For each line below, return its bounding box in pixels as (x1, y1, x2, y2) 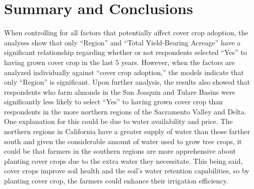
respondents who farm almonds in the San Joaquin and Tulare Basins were (4, 86, 235, 97)
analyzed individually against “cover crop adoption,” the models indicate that (4, 67, 244, 77)
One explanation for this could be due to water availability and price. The (4, 116, 233, 127)
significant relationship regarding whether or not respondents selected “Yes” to (4, 47, 247, 57)
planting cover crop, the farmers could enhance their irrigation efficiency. (4, 175, 228, 186)
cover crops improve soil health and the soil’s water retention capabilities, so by (4, 165, 249, 176)
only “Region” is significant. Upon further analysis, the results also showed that (4, 77, 250, 87)
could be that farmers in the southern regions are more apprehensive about (4, 146, 236, 156)
